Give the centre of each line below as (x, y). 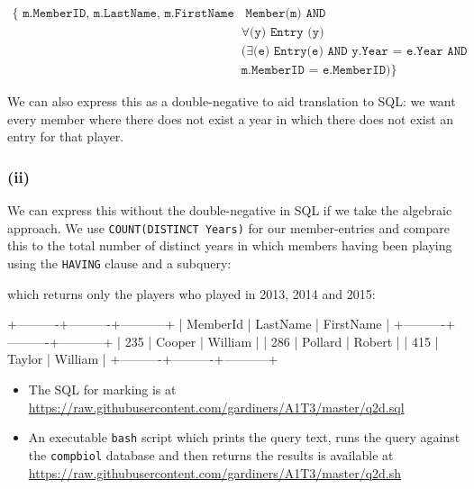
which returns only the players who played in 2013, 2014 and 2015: (191, 293)
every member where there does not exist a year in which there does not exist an (231, 118)
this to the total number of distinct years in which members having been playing (230, 245)
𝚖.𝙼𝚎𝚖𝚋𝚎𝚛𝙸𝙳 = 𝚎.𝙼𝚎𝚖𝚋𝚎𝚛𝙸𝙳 (314, 71)
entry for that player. (66, 136)
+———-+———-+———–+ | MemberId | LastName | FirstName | (199, 324)
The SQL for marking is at (102, 389)
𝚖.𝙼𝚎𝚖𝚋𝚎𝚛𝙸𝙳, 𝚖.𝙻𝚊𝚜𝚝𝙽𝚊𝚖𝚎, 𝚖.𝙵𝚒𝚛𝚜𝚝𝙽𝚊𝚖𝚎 (128, 14)
